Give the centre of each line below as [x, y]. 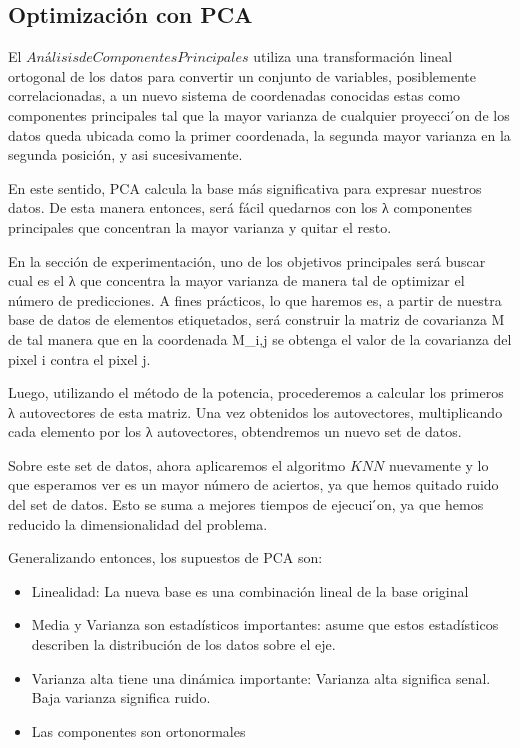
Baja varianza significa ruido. [121, 697]
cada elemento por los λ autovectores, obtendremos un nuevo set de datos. [235, 431]
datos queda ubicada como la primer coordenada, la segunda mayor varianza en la [259, 134]
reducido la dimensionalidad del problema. [138, 523]
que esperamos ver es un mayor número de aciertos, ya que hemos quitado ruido [253, 484]
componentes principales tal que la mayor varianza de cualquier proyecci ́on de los [259, 114]
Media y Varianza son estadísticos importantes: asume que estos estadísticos [265, 624]
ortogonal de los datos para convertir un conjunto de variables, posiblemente [242, 75]
